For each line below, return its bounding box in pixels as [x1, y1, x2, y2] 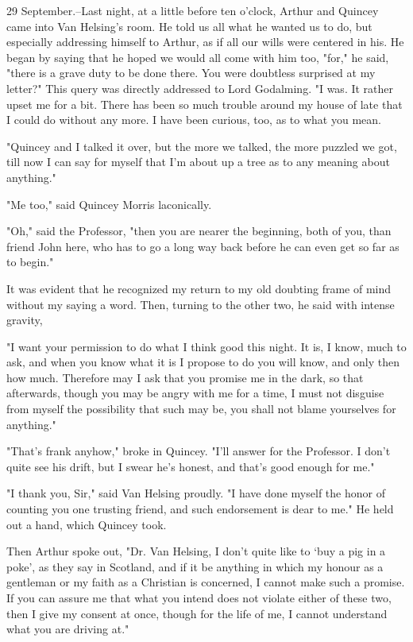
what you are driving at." [6, 621, 129, 637]
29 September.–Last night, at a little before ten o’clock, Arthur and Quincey [6, 2, 379, 18]
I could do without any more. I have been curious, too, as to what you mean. [6, 111, 381, 128]
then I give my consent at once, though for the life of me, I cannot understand [6, 605, 388, 621]
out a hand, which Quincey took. [6, 516, 167, 532]
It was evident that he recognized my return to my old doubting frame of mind [6, 280, 392, 296]
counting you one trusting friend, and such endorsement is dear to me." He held [6, 501, 394, 517]
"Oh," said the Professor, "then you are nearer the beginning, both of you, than [6, 222, 392, 239]
